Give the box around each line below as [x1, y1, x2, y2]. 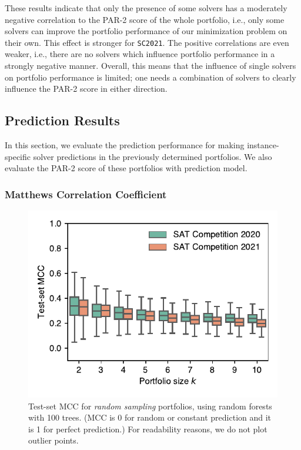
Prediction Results [5, 111, 120, 129]
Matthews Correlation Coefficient [5, 186, 167, 201]
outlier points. [28, 434, 79, 446]
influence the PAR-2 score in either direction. [5, 82, 168, 95]
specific [5, 150, 31, 162]
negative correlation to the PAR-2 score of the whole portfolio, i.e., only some [5, 13, 285, 25]
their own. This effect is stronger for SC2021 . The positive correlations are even [5, 36, 289, 48]
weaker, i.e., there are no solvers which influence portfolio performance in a [5, 48, 275, 60]
